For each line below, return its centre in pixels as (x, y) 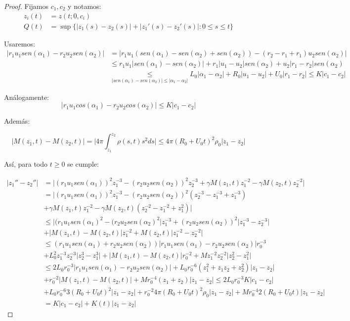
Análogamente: (26, 97)
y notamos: (85, 6)
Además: (17, 121)
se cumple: (83, 164)
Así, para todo (26, 164)
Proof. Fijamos (26, 6)
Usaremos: (20, 43)
